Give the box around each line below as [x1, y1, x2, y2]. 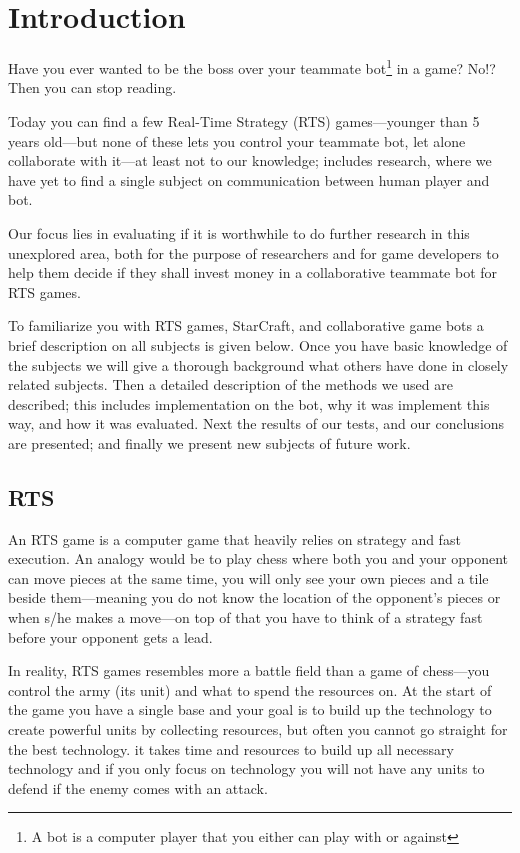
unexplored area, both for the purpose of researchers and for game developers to [8, 242, 499, 263]
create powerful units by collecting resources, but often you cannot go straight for [8, 719, 508, 740]
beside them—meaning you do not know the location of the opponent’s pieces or [8, 587, 501, 608]
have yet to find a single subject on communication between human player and [8, 169, 490, 190]
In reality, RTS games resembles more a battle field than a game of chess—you [8, 660, 490, 681]
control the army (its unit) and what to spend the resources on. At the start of [8, 679, 492, 700]
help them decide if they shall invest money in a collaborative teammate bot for [8, 262, 498, 283]
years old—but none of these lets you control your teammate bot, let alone [8, 130, 466, 151]
